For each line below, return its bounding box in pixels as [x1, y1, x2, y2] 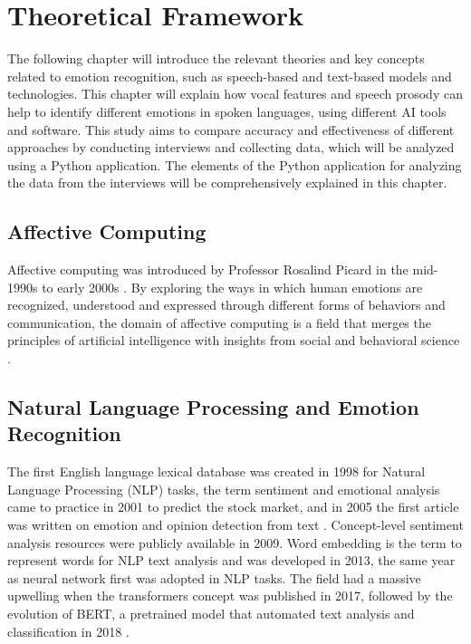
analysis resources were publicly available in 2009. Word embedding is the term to [7, 533, 462, 552]
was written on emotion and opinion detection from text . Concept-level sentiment [7, 515, 464, 534]
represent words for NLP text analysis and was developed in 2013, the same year [7, 551, 456, 570]
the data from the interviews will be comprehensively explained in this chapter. [7, 173, 447, 192]
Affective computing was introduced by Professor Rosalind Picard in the [7, 260, 409, 279]
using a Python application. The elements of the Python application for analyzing [7, 155, 462, 174]
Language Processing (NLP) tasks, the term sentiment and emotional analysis [7, 479, 440, 498]
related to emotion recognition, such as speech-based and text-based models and [7, 66, 452, 85]
